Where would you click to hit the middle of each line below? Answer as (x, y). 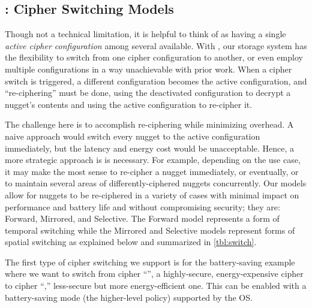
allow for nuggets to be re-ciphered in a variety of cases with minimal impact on (152, 194)
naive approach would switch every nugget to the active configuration (133, 136)
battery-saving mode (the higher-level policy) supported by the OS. (129, 297)
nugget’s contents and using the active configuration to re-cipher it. (129, 104)
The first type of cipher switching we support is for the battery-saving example (150, 262)
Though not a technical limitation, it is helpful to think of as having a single (145, 34)
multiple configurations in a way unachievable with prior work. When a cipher (148, 69)
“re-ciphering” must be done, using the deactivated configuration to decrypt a (148, 93)
